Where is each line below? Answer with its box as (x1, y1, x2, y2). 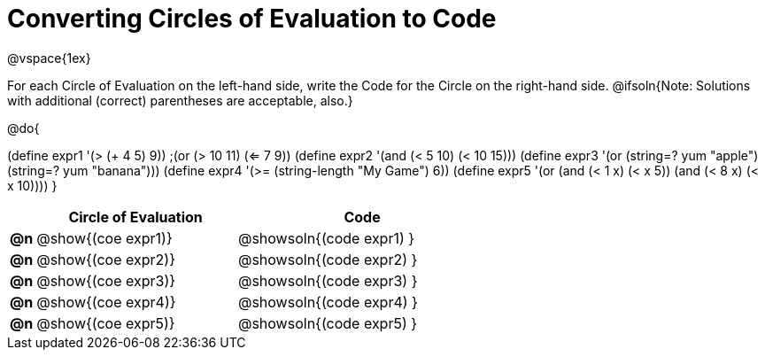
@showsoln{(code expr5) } (237, 314, 418, 332)
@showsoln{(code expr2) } (237, 250, 418, 268)
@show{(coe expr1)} (36, 229, 173, 247)
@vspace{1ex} (7, 50, 91, 66)
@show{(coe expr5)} (36, 314, 175, 332)
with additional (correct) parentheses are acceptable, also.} (7, 92, 353, 108)
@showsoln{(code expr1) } (237, 229, 415, 247)
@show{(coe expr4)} (36, 292, 176, 311)
